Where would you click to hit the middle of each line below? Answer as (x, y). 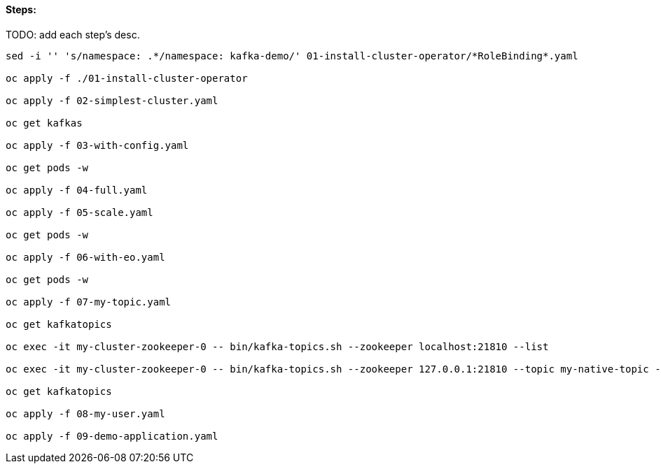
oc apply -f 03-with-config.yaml (97, 145)
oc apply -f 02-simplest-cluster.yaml (112, 100)
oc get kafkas (44, 123)
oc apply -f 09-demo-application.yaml (112, 436)
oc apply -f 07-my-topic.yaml (89, 302)
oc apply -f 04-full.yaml (77, 190)
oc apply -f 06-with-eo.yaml (85, 257)
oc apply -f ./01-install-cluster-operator (127, 78)
